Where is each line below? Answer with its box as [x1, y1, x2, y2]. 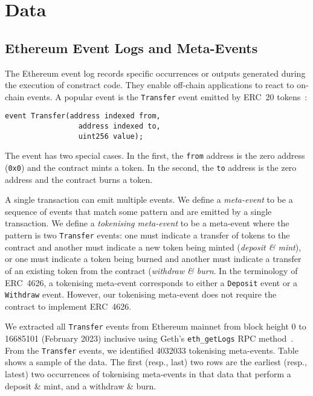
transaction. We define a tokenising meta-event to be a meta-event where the [5, 217, 289, 229]
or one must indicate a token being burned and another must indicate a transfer [5, 252, 302, 265]
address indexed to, [78, 122, 161, 131]
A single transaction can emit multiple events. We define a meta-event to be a [5, 193, 293, 206]
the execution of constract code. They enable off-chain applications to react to [5, 78, 294, 91]
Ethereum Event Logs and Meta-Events [5, 38, 258, 57]
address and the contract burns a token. [5, 173, 153, 185]
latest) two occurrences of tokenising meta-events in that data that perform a [5, 367, 291, 380]
